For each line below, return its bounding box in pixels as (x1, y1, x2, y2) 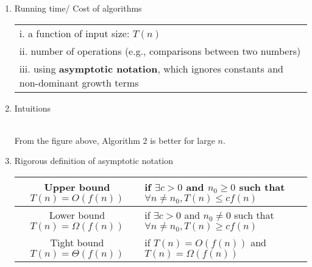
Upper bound (44, 179, 110, 194)
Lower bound (49, 207, 105, 222)
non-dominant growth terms (19, 75, 139, 90)
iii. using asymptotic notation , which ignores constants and (19, 61, 283, 76)
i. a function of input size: (19, 26, 130, 40)
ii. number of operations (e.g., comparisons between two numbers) (19, 43, 301, 58)
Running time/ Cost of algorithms (14, 2, 142, 14)
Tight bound (50, 235, 104, 249)
